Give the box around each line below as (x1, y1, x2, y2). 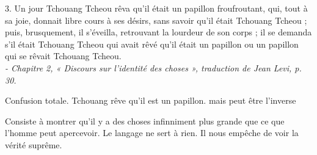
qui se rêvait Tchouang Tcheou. (5, 49, 122, 62)
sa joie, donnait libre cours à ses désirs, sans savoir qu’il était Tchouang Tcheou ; (5, 13, 307, 26)
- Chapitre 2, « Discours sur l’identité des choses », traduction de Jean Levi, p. (5, 61, 302, 74)
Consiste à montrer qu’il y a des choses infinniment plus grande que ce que (5, 114, 285, 127)
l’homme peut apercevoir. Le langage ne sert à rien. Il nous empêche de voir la (5, 126, 299, 139)
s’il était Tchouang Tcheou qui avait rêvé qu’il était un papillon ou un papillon (5, 37, 299, 50)
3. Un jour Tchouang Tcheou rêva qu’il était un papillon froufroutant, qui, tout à (5, 2, 308, 14)
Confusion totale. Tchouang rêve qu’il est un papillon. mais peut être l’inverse (5, 94, 296, 107)
